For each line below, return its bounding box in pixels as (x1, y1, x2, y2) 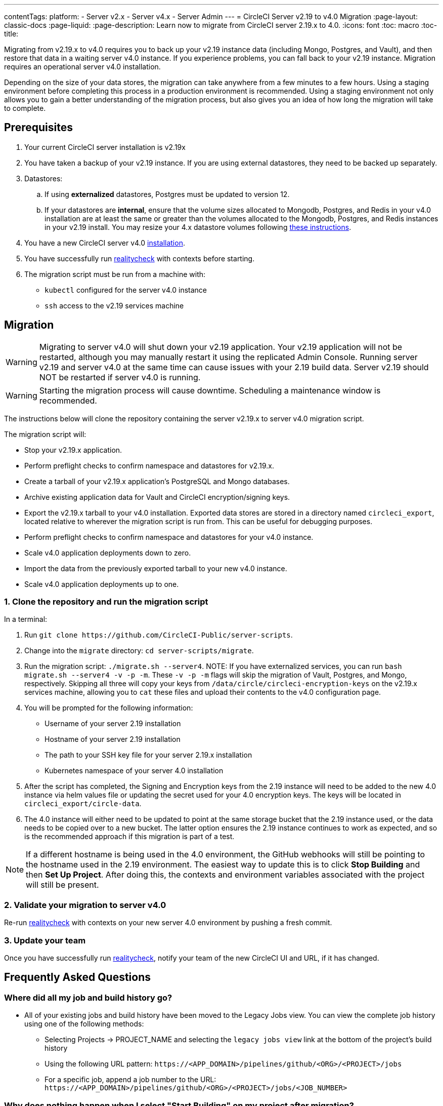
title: (4, 29, 19, 38)
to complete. (4, 104, 46, 112)
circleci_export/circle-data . (24, 799, 142, 808)
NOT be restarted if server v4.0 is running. (39, 372, 201, 382)
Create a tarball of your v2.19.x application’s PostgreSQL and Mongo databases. (24, 477, 290, 486)
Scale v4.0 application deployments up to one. (24, 579, 179, 588)
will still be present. (26, 880, 99, 890)
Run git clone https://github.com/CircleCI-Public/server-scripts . (24, 630, 293, 640)
